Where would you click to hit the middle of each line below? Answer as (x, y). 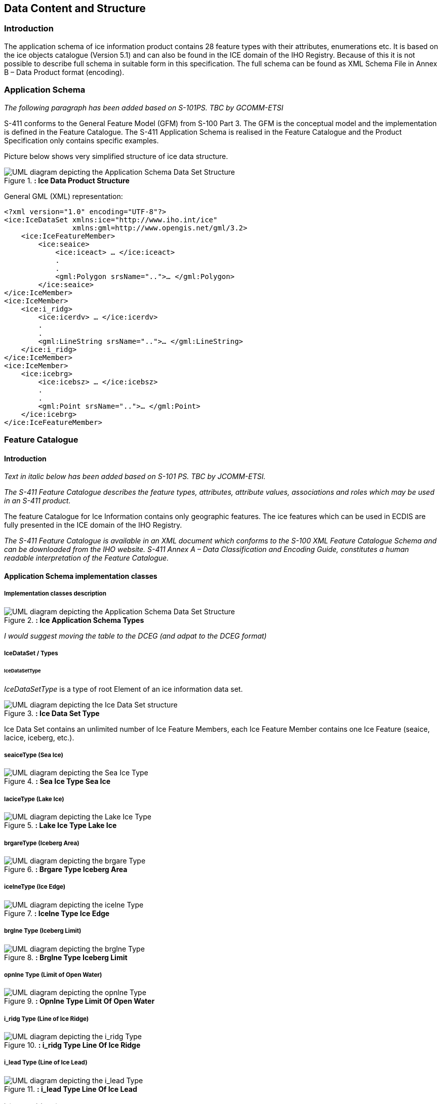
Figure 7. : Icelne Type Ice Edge (57, 913)
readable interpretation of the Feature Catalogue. (87, 558)
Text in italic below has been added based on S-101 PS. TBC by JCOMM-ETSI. (135, 477)
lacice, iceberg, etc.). (39, 737)
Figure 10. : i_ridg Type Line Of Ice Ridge (72, 1045)
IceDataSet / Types (31, 653)
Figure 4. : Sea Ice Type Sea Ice (57, 781)
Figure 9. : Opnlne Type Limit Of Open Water (79, 1001)
